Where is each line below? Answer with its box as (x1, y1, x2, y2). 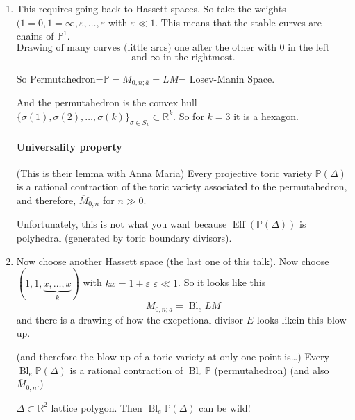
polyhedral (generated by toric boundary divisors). (16, 230, 232, 245)
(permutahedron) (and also (214, 362, 329, 377)
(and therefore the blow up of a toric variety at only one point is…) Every (16, 349, 329, 364)
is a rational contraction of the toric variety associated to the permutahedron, (16, 179, 347, 194)
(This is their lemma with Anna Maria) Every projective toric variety (16, 165, 313, 180)
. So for (173, 108, 204, 123)
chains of (16, 28, 54, 43)
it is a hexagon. (233, 108, 299, 123)
